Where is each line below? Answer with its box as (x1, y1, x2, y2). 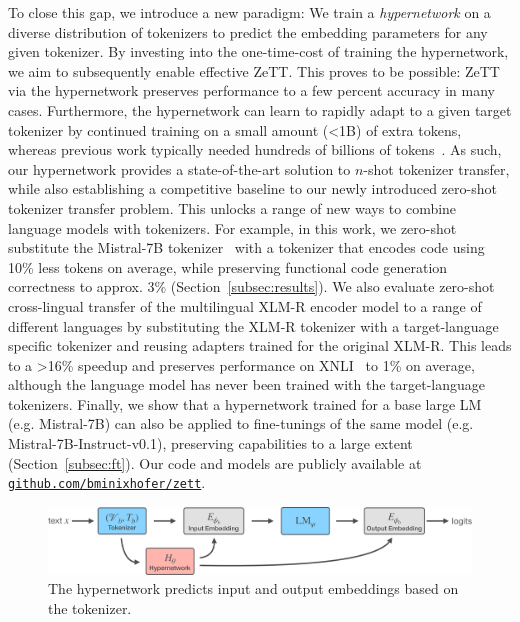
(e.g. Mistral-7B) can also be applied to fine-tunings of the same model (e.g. (8, 413, 474, 434)
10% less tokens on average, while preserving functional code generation (8, 256, 448, 277)
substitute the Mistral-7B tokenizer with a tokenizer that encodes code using (8, 237, 485, 258)
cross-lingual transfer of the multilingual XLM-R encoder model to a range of (8, 295, 482, 316)
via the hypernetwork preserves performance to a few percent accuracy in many (8, 80, 495, 101)
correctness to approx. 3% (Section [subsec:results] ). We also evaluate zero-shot (8, 276, 495, 297)
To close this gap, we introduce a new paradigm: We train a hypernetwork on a (8, 2, 491, 22)
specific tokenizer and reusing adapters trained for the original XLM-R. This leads (8, 335, 512, 356)
